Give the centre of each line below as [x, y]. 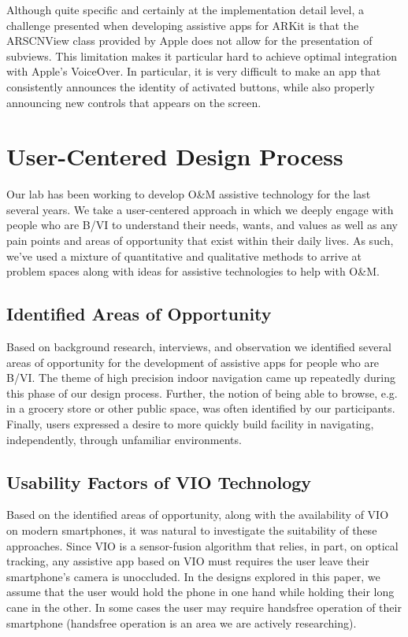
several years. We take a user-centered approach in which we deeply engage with [200, 209]
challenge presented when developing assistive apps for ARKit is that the [183, 25]
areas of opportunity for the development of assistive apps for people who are [193, 362]
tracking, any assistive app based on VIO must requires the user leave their [188, 561]
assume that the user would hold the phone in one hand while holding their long [200, 592]
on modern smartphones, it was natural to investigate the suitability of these [192, 530]
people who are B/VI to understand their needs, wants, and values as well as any [202, 225]
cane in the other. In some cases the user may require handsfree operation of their [204, 607]
